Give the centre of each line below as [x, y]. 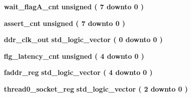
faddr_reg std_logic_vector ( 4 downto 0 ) [78, 72]
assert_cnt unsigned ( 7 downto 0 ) [65, 23]
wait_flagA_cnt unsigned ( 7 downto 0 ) [74, 6]
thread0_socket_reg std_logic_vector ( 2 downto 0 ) [96, 88]
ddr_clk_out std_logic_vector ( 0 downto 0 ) [84, 39]
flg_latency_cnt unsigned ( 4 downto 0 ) [74, 56]
